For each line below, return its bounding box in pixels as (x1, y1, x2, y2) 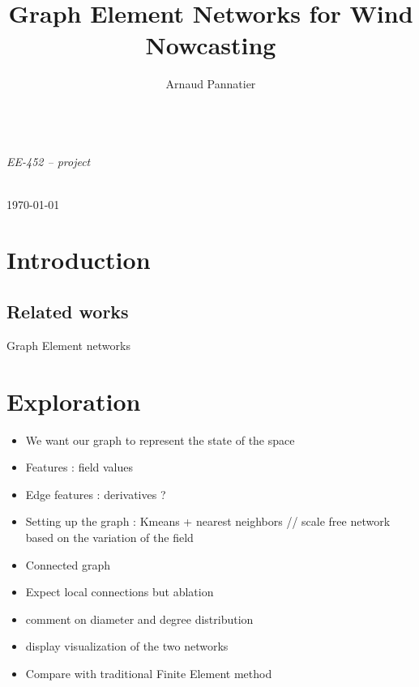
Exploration (6, 384, 141, 417)
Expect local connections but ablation (25, 583, 214, 600)
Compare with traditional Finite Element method (25, 664, 272, 681)
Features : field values (25, 459, 134, 476)
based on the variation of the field (25, 528, 194, 545)
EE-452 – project (6, 152, 91, 169)
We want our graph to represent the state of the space (25, 431, 295, 448)
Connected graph (25, 556, 111, 573)
